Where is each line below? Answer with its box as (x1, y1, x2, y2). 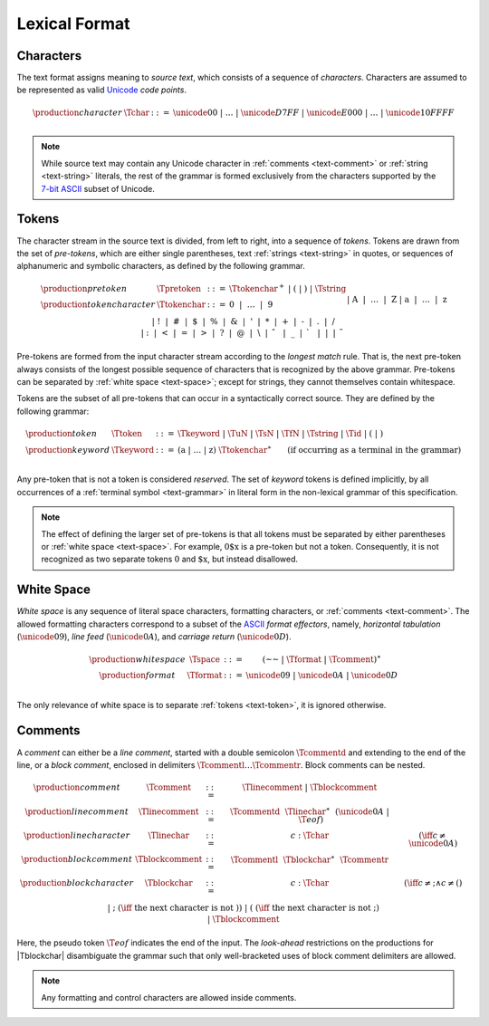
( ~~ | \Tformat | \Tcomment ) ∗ (262, 653, 382, 665)
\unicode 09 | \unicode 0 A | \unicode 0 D (245, 670, 398, 680)
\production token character (41, 300, 156, 310)
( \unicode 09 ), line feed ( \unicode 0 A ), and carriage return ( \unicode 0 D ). (16, 630, 292, 642)
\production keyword (25, 445, 110, 455)
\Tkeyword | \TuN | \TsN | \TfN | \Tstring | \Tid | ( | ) (177, 428, 384, 438)
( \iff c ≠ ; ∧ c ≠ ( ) (403, 878, 463, 888)
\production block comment (21, 854, 133, 865)
